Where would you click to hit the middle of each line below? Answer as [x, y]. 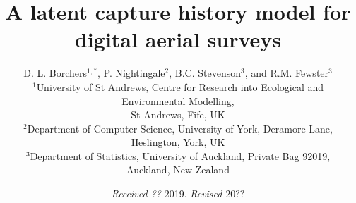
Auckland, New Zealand [178, 170]
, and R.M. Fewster [287, 73]
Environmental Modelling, [178, 100]
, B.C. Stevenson [205, 73]
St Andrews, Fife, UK [178, 115]
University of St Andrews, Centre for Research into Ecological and [180, 86]
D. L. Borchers [55, 73]
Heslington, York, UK [178, 142]
